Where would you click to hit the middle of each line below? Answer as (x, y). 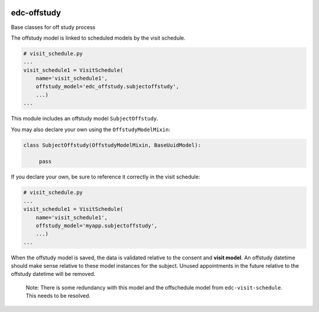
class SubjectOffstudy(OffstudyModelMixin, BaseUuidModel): (112, 145)
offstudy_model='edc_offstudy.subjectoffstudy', (108, 87)
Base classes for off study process (53, 27)
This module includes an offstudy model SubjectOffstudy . (85, 119)
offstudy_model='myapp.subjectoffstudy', (97, 225)
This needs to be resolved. (58, 296)
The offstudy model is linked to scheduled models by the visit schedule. (98, 38)
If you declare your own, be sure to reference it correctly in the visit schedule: (105, 177)
